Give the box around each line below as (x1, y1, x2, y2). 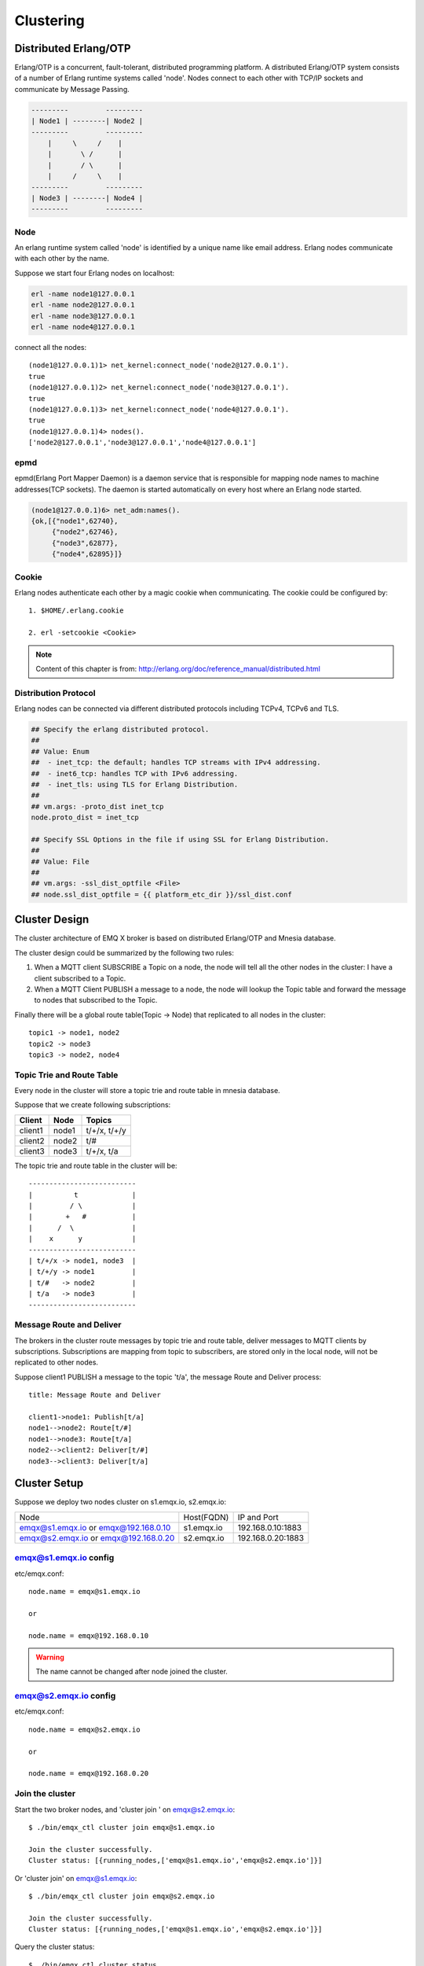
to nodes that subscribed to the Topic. (34, 996, 158, 1005)
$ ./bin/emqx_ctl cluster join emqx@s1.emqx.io (28, 1823, 215, 1832)
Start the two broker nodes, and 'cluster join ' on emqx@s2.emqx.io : (14, 1805, 236, 1814)
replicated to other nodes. (14, 1357, 98, 1368)
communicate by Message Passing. (14, 84, 130, 94)
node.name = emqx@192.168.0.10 (28, 1631, 149, 1640)
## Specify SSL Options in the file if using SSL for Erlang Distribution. (31, 834, 330, 844)
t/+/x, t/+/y (86, 1125, 127, 1136)
